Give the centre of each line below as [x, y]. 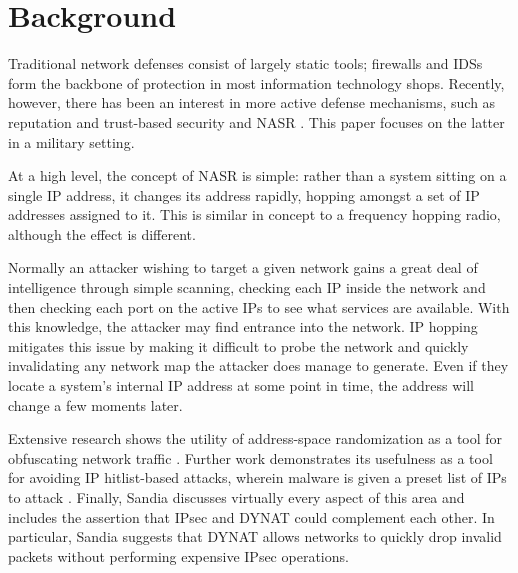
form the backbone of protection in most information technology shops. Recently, [256, 82]
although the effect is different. [102, 233]
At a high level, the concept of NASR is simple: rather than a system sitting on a [257, 175]
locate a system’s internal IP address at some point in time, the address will [241, 385]
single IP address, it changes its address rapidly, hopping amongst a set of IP [244, 194]
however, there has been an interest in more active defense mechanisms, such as [252, 102]
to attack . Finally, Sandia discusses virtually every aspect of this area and [236, 497]
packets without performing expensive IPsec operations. [178, 555]
